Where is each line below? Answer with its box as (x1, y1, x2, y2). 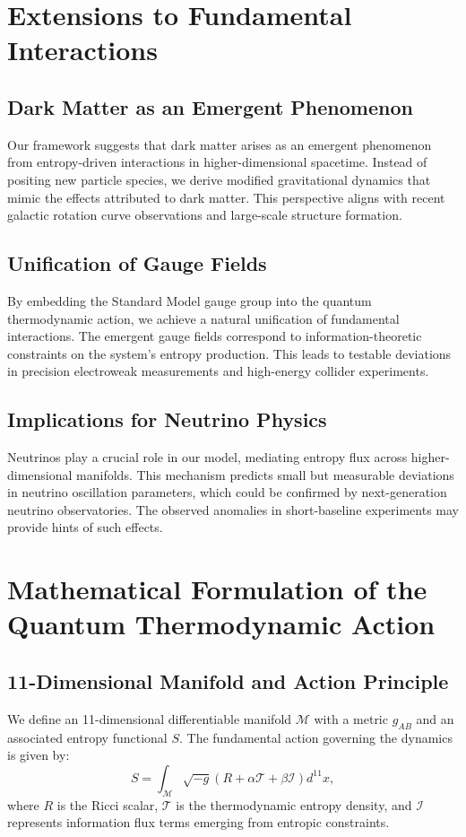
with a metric (314, 709, 388, 728)
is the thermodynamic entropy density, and (176, 795, 412, 814)
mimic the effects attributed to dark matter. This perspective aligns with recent (7, 187, 445, 206)
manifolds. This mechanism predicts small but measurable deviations (76, 465, 454, 484)
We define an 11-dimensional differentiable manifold (7, 709, 292, 728)
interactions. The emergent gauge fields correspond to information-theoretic (7, 327, 422, 345)
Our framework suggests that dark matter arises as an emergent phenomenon (7, 135, 432, 153)
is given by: (7, 745, 70, 764)
